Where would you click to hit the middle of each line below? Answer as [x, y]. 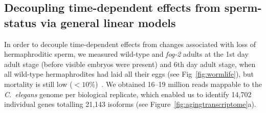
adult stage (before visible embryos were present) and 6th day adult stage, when [130, 64]
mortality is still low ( [38, 84]
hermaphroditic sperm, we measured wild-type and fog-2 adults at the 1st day [126, 54]
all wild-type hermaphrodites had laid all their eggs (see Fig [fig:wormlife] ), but [129, 74]
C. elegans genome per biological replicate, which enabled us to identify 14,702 [128, 94]
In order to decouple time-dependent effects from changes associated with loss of [130, 44]
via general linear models [108, 22]
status [20, 22]
